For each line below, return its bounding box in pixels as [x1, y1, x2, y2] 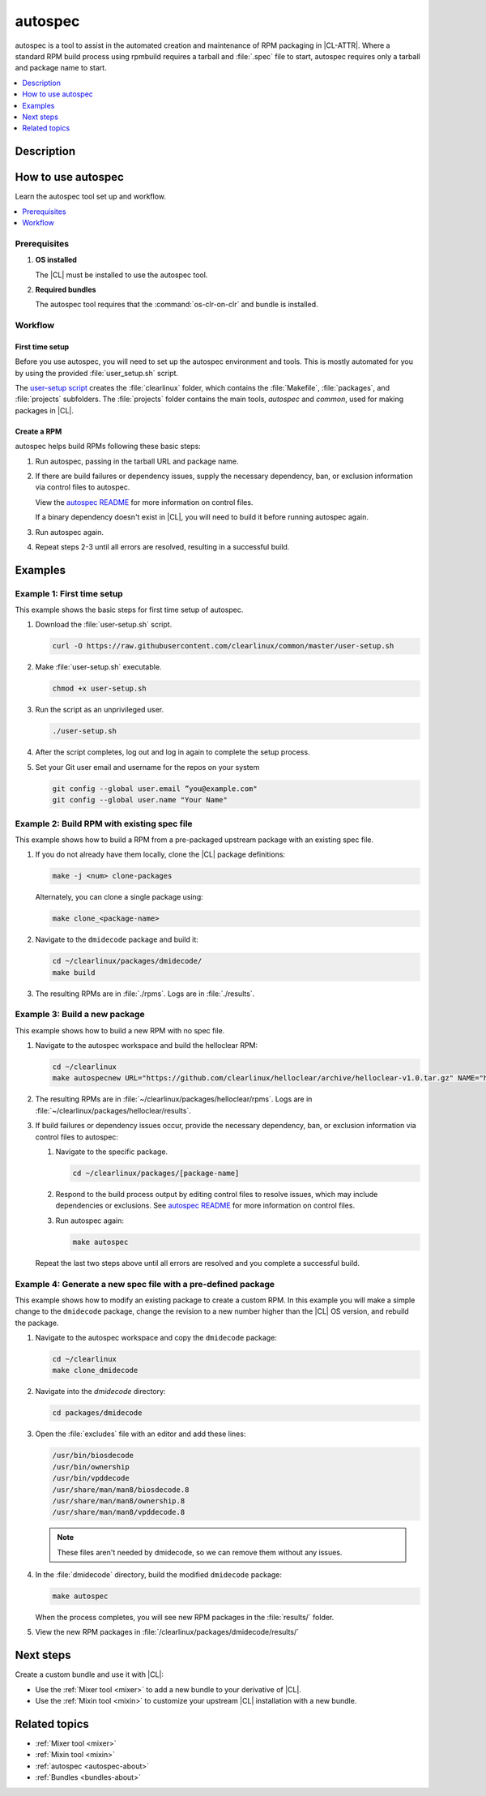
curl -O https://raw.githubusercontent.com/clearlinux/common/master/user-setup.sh [52, 641, 394, 651]
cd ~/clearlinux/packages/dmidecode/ [52, 956, 202, 966]
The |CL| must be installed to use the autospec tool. [35, 270, 208, 280]
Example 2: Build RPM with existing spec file [15, 818, 194, 829]
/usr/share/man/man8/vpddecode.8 [52, 1507, 185, 1517]
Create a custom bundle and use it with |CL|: [15, 1670, 164, 1679]
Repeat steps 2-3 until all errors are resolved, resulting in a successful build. [35, 541, 290, 551]
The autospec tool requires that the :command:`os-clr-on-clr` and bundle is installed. [35, 300, 319, 310]
